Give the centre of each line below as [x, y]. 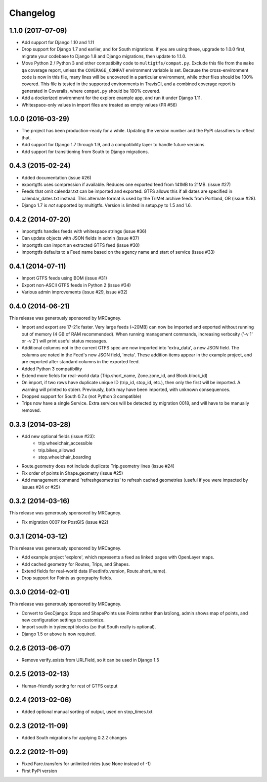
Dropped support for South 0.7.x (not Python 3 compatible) [82, 396]
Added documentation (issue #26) [56, 177]
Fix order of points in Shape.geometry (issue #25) [72, 473]
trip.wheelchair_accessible [65, 443]
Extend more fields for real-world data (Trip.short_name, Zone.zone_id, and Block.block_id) [114, 375]
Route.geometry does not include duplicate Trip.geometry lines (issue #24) [98, 466]
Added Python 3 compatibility [52, 369]
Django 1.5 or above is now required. [59, 634]
